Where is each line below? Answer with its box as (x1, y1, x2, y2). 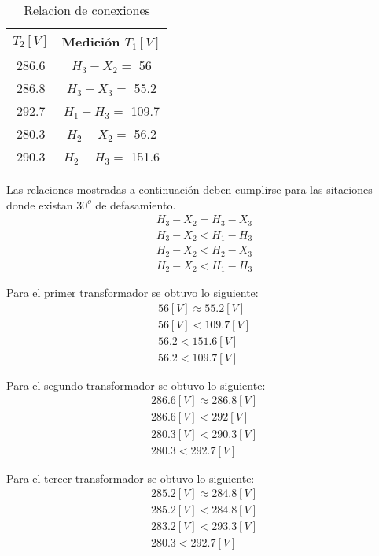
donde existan (6, 196, 73, 213)
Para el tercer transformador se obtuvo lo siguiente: (6, 469, 255, 486)
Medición (61, 32, 120, 50)
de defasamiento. (95, 196, 176, 213)
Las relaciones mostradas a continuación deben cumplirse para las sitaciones (6, 181, 373, 197)
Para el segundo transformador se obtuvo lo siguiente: (6, 376, 266, 393)
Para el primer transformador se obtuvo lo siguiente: (6, 284, 259, 301)
